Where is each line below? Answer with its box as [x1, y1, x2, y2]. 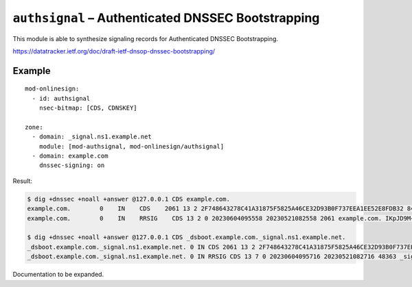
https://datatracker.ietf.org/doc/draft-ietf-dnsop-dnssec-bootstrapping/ [12, 47, 216, 55]
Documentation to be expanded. [12, 271, 104, 279]
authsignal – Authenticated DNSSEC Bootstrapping [12, 10, 320, 25]
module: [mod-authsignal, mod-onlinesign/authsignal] [38, 142, 225, 150]
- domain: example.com [32, 152, 108, 160]
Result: [12, 177, 32, 185]
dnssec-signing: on [38, 162, 105, 169]
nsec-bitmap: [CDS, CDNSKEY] [38, 104, 137, 112]
